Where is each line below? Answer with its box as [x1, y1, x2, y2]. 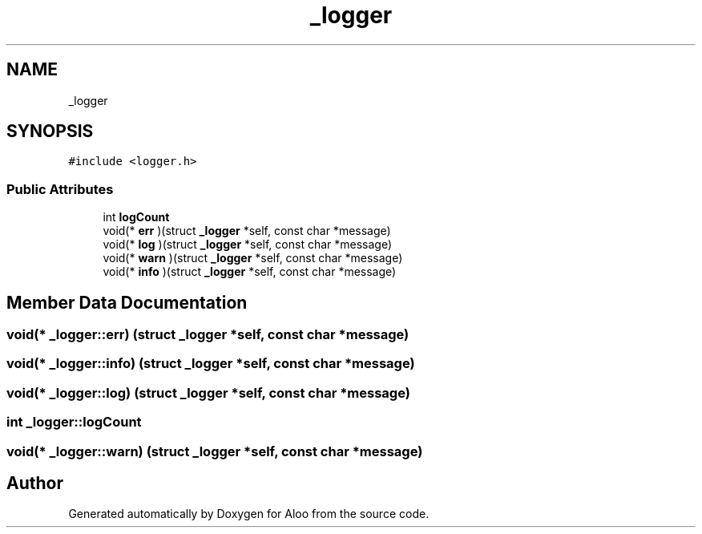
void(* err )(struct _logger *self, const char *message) [103, 224, 391, 238]
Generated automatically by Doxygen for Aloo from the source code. [68, 507, 430, 521]
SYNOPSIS [6, 121, 94, 142]
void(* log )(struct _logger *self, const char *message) [103, 237, 393, 252]
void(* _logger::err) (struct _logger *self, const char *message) [6, 326, 409, 343]
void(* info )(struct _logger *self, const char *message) [103, 265, 397, 279]
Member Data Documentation [6, 292, 248, 313]
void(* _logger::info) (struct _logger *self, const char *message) [6, 355, 415, 372]
